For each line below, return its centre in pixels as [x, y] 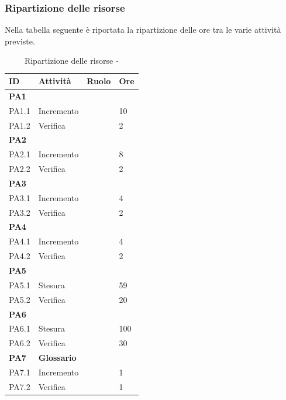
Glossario [57, 358]
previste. [20, 41]
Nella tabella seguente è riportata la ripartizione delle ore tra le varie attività [143, 30]
